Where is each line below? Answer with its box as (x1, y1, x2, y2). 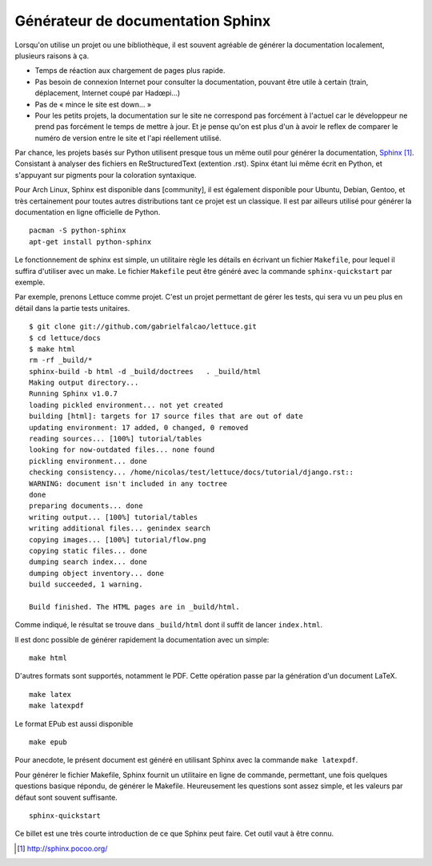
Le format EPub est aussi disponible (14, 719, 134, 728)
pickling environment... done (29, 457, 148, 465)
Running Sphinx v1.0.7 (29, 389, 118, 398)
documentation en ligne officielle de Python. (14, 207, 161, 217)
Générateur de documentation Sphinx (14, 12, 271, 30)
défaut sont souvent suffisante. (14, 792, 118, 802)
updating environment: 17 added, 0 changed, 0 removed (29, 423, 249, 432)
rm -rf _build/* (29, 356, 93, 365)
